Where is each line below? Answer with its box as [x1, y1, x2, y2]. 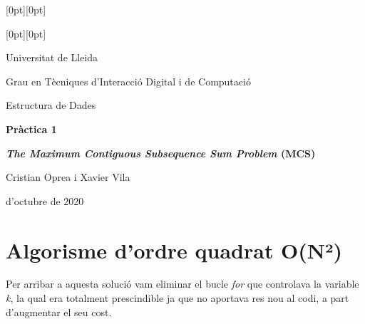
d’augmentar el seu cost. [6, 304, 112, 319]
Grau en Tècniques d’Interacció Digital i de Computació [6, 73, 251, 88]
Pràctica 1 [6, 121, 57, 136]
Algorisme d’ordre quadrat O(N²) [6, 235, 343, 264]
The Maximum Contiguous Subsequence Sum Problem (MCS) [6, 145, 316, 160]
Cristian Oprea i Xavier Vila [6, 169, 130, 184]
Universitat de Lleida [6, 50, 98, 65]
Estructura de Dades [6, 98, 96, 113]
